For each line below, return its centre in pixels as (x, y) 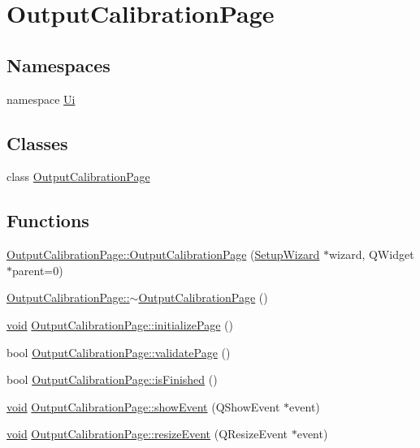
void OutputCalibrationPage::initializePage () (120, 324)
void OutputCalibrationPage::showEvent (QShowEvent (143, 406)
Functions (48, 220)
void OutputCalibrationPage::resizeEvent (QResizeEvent (147, 434)
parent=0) (38, 270)
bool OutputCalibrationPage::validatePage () (119, 352)
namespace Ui (41, 99)
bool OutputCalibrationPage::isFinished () (112, 379)
